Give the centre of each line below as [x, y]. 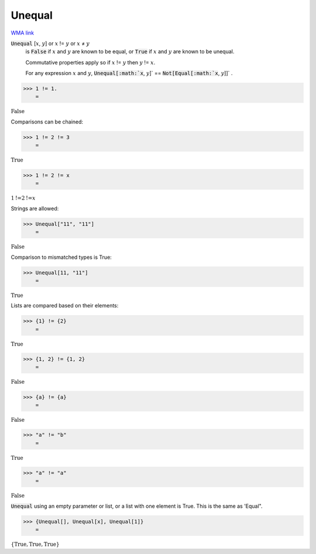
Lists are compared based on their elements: [65, 306]
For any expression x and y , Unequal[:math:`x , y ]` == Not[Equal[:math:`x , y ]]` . [129, 73]
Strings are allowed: [35, 208]
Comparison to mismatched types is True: [61, 257]
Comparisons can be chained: [47, 122]
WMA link [23, 33]
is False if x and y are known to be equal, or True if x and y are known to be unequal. [130, 52]
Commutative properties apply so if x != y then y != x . [90, 62]
